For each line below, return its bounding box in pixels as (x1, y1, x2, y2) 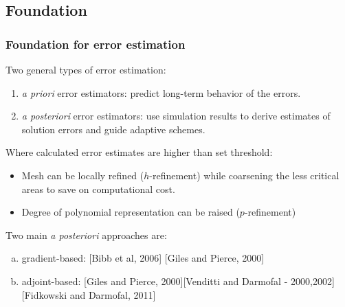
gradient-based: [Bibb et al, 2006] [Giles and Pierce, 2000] (21, 251, 265, 265)
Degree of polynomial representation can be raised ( (21, 205, 240, 219)
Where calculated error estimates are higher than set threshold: (5, 145, 273, 159)
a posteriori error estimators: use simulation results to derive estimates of (21, 109, 331, 123)
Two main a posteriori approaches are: (5, 227, 167, 242)
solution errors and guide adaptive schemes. (21, 122, 205, 136)
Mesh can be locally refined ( (21, 168, 144, 182)
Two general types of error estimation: (5, 62, 166, 76)
